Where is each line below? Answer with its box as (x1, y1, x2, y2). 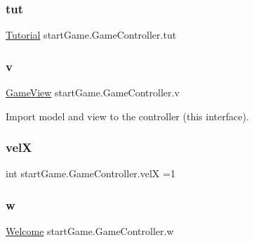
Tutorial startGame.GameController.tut (6, 27, 177, 42)
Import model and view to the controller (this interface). (6, 108, 249, 123)
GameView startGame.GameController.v (6, 85, 180, 100)
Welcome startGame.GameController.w (6, 224, 174, 238)
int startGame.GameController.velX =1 (6, 166, 175, 181)
